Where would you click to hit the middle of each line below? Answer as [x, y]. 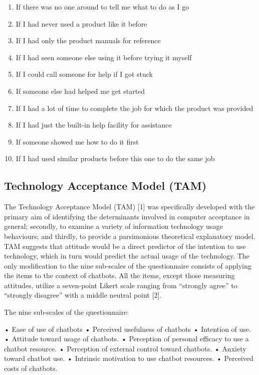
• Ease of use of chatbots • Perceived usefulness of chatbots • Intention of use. [127, 329]
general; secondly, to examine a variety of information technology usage [113, 226]
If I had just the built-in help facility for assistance [94, 125]
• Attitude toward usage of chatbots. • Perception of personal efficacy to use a [126, 339]
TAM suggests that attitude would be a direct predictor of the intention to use [125, 246]
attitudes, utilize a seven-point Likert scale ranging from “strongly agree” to [121, 285]
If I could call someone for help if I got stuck [84, 74]
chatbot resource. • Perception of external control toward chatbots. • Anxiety [125, 348]
